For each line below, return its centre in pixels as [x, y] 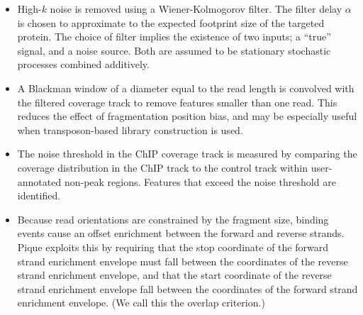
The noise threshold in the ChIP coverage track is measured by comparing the [187, 154]
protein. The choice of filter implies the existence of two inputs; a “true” [174, 37]
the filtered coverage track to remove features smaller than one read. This [177, 102]
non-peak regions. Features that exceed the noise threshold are [200, 181]
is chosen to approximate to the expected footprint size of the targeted [171, 22]
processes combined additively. [83, 64]
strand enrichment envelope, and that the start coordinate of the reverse [174, 275]
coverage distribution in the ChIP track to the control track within [163, 167]
